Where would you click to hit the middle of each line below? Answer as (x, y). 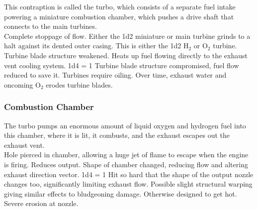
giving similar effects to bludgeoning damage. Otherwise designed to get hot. (121, 193)
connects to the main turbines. (50, 26)
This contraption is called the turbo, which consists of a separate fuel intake (120, 6)
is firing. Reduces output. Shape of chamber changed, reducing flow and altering (126, 164)
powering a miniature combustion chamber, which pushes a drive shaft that (119, 16)
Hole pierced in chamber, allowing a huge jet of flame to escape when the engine (126, 155)
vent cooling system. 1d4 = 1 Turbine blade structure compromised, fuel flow (122, 65)
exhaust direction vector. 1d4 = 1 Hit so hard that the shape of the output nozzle (129, 174)
